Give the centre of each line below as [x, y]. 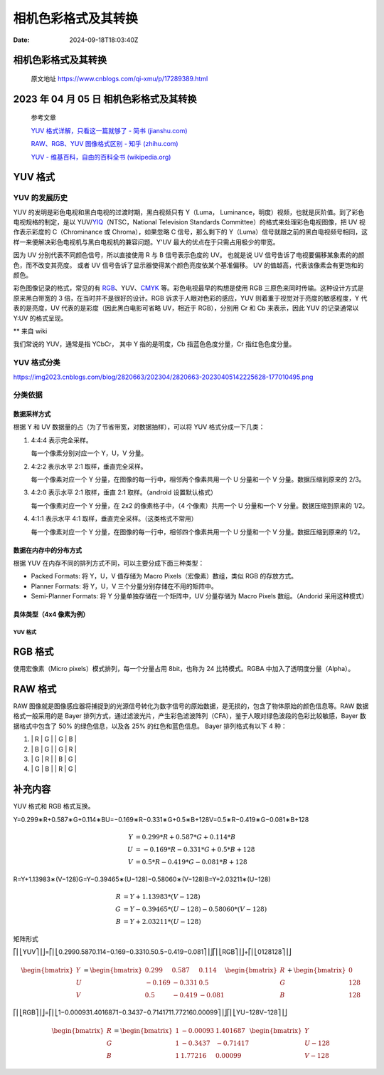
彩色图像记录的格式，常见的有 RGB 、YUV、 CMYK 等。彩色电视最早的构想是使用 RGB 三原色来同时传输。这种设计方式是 [188, 288]
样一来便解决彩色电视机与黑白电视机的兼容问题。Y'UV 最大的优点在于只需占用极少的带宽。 [146, 242]
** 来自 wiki [30, 331]
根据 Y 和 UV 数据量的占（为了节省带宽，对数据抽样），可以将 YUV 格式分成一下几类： [139, 427]
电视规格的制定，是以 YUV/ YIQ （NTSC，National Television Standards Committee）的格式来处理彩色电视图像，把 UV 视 [189, 222]
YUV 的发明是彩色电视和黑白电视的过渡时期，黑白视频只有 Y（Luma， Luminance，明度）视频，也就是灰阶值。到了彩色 [189, 212]
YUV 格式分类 [37, 363]
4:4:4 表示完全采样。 [62, 440]
